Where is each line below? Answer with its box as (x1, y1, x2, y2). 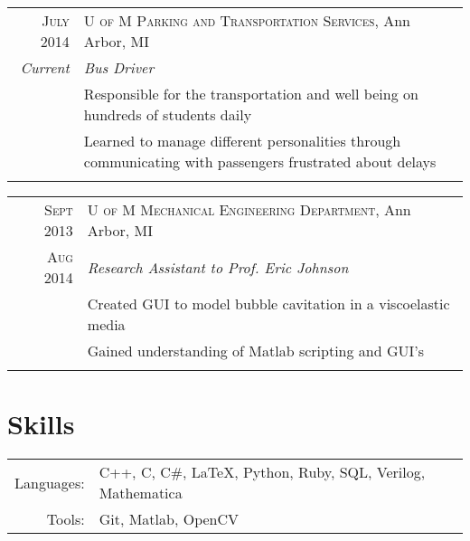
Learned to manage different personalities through (83, 130, 401, 151)
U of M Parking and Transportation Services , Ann (83, 10, 410, 31)
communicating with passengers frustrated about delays (83, 151, 437, 172)
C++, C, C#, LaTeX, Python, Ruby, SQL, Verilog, (99, 461, 426, 483)
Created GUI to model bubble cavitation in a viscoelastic (87, 293, 450, 314)
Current (20, 57, 70, 78)
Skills (7, 405, 75, 442)
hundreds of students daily (83, 104, 252, 125)
